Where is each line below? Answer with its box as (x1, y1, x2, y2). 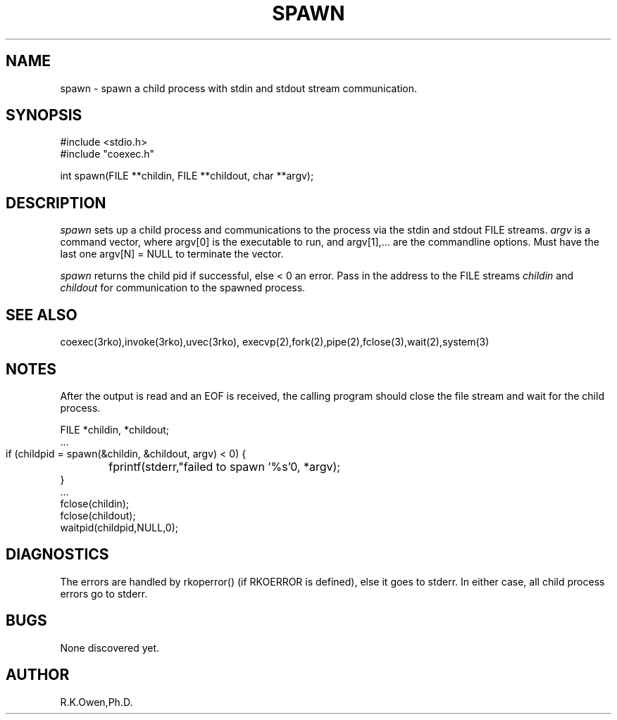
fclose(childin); (60, 497, 130, 510)
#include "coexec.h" (60, 148, 155, 160)
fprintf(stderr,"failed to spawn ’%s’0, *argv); (108, 459, 341, 474)
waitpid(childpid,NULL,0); (60, 521, 179, 533)
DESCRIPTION (6, 194, 106, 212)
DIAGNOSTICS (6, 545, 109, 564)
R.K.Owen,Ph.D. (60, 695, 133, 708)
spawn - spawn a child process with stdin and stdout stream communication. (60, 82, 418, 94)
